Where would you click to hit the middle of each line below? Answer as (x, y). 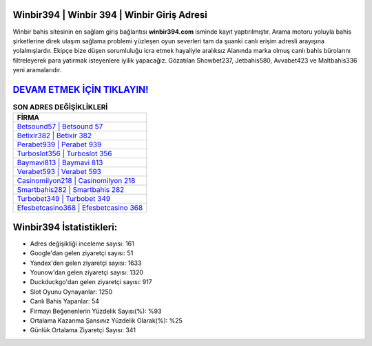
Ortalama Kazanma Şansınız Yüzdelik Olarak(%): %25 (106, 321)
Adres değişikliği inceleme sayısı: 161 (82, 244)
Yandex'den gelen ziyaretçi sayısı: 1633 (86, 263)
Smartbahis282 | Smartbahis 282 (71, 190)
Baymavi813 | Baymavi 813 (60, 163)
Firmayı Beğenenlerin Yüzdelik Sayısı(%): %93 (96, 311)
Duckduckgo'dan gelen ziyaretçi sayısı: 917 (91, 282)
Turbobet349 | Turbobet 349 (64, 199)
